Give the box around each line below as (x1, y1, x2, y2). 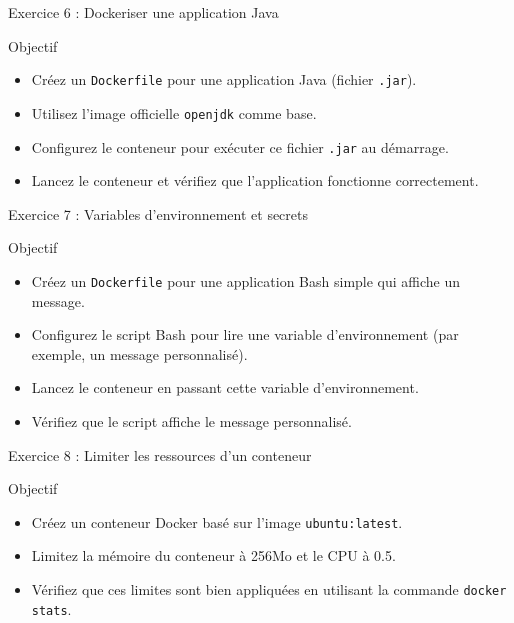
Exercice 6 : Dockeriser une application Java (8, 2, 279, 22)
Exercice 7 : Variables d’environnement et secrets (8, 203, 308, 224)
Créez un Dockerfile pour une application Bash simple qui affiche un (31, 270, 461, 291)
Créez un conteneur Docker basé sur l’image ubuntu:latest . (31, 511, 403, 532)
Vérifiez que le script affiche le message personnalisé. (31, 410, 352, 431)
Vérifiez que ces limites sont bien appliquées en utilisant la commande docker (31, 579, 507, 599)
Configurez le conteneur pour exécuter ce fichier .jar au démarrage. (31, 136, 449, 157)
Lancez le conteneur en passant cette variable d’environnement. (31, 377, 419, 398)
